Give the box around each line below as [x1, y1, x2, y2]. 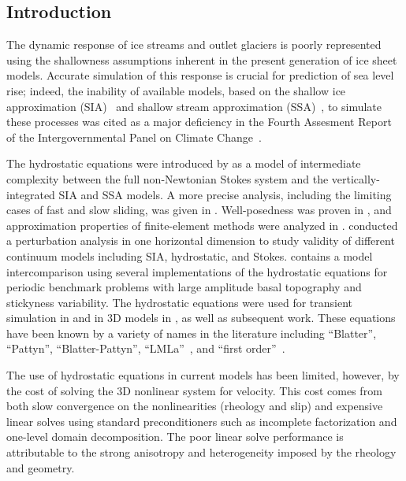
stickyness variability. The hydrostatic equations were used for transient [6, 294, 353, 310]
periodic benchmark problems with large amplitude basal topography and [6, 279, 362, 295]
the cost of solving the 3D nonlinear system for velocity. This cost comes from [6, 382, 382, 398]
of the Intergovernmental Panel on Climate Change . [6, 128, 262, 145]
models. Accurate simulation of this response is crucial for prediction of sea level [6, 67, 394, 83]
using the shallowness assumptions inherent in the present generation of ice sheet [6, 51, 397, 68]
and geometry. [6, 459, 75, 475]
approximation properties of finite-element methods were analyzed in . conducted [6, 216, 398, 233]
